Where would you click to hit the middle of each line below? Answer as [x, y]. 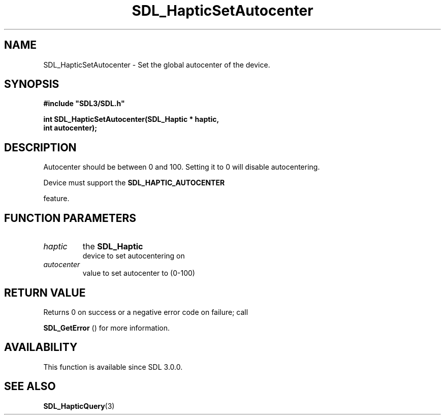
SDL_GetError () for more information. [107, 328]
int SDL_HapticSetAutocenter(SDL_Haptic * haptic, [131, 119]
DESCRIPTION [40, 147]
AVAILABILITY [41, 347]
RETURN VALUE [45, 293]
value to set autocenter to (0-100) [139, 273]
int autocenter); [70, 128]
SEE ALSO [30, 386]
